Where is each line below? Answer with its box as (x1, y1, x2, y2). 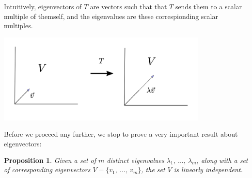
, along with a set (196, 155, 248, 165)
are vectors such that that (90, 1, 167, 11)
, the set (141, 164, 165, 175)
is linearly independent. (173, 164, 243, 175)
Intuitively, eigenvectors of (4, 1, 82, 11)
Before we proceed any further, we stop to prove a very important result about (4, 129, 238, 139)
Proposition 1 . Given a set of (4, 155, 96, 165)
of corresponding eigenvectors (4, 164, 91, 175)
